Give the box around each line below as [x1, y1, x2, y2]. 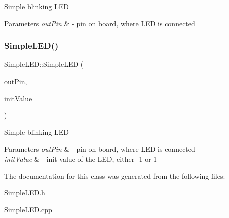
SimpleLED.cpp [4, 204, 52, 214]
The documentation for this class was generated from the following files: [4, 170, 225, 181]
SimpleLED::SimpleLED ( [4, 59, 84, 69]
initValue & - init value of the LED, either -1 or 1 [4, 153, 157, 164]
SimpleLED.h [4, 187, 45, 198]
